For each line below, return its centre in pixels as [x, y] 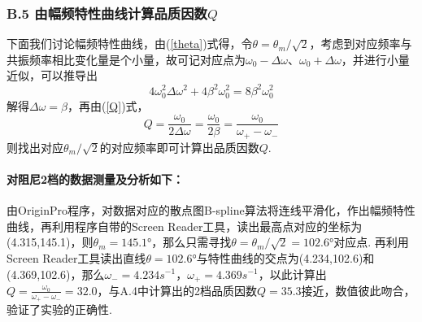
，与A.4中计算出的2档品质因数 [177, 290]
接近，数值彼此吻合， [358, 290]
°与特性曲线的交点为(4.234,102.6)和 [283, 257]
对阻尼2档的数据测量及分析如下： [96, 178]
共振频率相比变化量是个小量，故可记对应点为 [126, 59]
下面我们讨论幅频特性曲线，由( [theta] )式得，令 [130, 44]
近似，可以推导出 [52, 75]
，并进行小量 [375, 59]
